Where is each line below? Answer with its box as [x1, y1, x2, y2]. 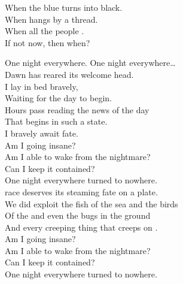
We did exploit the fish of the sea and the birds [5, 197, 178, 210]
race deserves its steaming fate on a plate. [5, 185, 158, 198]
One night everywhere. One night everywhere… [5, 56, 176, 69]
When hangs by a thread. [5, 13, 98, 25]
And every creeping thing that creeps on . [5, 220, 158, 233]
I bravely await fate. [5, 126, 78, 139]
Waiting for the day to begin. [5, 92, 112, 104]
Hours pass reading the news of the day [5, 103, 150, 116]
